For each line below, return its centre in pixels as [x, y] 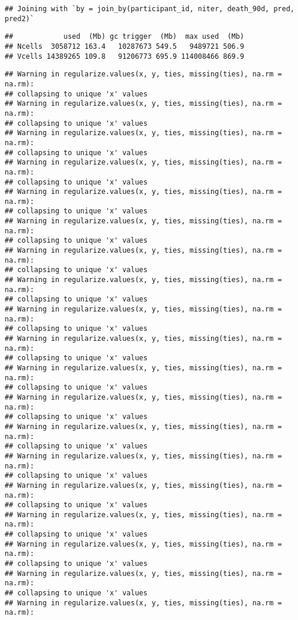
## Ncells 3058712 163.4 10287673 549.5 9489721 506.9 [125, 46]
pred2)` [20, 19]
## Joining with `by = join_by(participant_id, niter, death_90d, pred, [150, 9]
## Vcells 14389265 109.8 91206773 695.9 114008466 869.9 [125, 56]
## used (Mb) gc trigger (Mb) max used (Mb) [125, 37]
